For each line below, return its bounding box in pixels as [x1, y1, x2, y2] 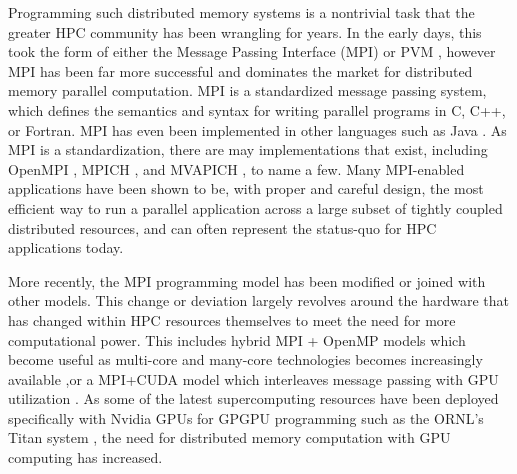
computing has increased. [8, 447, 163, 468]
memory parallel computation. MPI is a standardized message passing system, [8, 80, 487, 101]
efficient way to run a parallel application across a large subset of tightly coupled [8, 197, 503, 218]
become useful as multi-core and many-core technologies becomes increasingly [8, 349, 483, 370]
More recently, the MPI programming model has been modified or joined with [8, 270, 486, 291]
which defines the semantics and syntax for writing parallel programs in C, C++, [8, 99, 506, 120]
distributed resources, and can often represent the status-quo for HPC [8, 217, 437, 238]
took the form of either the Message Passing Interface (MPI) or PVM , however [8, 41, 496, 62]
